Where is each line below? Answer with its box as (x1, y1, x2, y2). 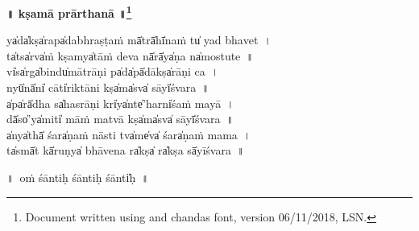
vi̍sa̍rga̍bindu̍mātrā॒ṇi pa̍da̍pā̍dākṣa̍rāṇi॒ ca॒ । (6, 63, 219, 80)
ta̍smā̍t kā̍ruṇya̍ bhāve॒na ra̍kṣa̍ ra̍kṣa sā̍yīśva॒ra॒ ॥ (6, 142, 245, 159)
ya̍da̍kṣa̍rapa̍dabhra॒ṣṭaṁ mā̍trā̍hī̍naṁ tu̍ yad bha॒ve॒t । (6, 31, 272, 48)
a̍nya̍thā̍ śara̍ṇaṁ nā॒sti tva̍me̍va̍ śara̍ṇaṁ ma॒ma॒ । (6, 126, 251, 142)
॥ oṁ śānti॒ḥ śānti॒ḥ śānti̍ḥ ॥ (6, 169, 149, 185)
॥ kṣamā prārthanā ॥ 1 (6, 2, 132, 21)
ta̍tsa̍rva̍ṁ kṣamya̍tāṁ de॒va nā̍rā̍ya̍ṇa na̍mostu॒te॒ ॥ (6, 47, 254, 64)
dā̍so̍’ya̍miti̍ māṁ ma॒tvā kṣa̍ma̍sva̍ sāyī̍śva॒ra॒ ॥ (6, 110, 234, 127)
